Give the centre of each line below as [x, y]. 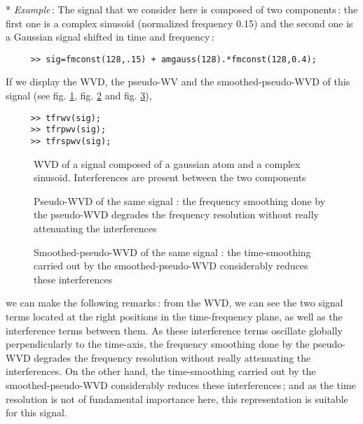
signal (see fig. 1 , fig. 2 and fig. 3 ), [79, 96]
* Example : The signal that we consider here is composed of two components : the [182, 9]
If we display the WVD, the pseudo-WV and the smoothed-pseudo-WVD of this [178, 82]
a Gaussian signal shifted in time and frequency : [110, 37]
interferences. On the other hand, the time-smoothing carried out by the [161, 371]
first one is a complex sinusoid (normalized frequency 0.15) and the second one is [179, 23]
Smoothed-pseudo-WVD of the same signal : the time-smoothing [172, 252]
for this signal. [36, 412]
